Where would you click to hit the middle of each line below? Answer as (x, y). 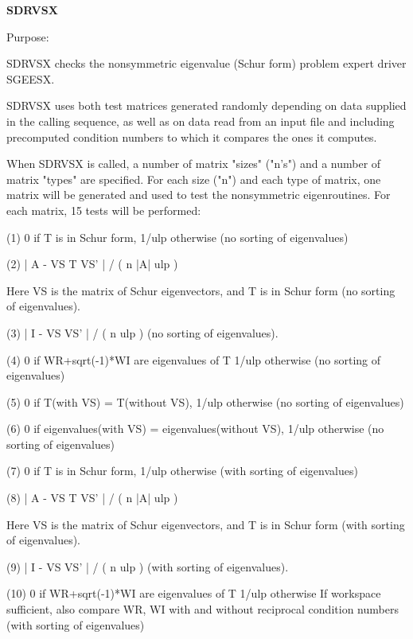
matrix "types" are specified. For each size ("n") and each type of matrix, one (194, 179)
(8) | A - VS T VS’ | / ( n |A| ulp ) (92, 498)
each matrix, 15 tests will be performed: (104, 210)
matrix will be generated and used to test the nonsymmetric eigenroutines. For (199, 195)
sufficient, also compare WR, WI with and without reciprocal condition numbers (203, 609)
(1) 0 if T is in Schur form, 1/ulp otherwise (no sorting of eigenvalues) (177, 237)
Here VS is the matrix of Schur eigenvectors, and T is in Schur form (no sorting (201, 290)
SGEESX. (31, 78)
